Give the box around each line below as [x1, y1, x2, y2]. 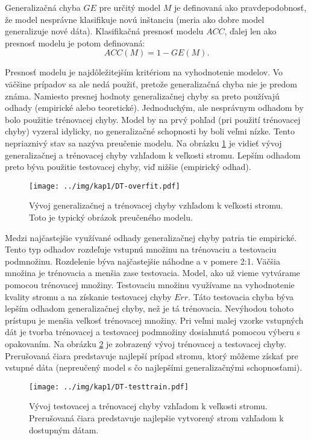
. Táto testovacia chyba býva [188, 290, 294, 303]
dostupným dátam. [29, 423, 99, 436]
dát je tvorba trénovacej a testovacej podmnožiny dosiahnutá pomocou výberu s [5, 325, 300, 338]
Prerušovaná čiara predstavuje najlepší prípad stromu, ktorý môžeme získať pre [5, 349, 298, 362]
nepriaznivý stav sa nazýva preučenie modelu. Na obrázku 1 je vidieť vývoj [5, 136, 282, 149]
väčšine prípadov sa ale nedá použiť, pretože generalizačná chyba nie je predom [5, 77, 297, 90]
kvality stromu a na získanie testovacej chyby [5, 290, 172, 303]
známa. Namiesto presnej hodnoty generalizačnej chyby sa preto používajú [5, 89, 280, 102]
